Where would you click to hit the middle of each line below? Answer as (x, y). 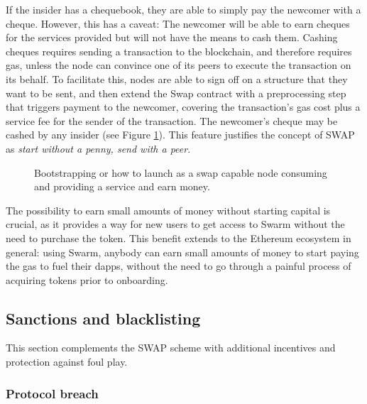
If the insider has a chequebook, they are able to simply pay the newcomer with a (183, 9)
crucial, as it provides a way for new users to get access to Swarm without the (175, 224)
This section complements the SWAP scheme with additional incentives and (171, 348)
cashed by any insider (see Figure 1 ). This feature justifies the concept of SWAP (180, 135)
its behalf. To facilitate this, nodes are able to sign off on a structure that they (177, 78)
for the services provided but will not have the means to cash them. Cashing (172, 37)
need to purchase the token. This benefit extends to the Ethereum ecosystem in (179, 238)
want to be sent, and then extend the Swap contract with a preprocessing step (176, 93)
